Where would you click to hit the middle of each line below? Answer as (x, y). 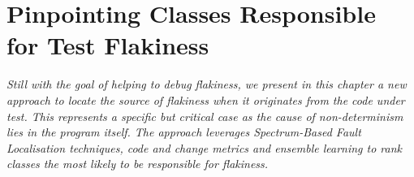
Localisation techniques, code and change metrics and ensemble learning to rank (205, 147)
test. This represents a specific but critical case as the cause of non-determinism (205, 116)
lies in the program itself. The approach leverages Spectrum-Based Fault (184, 132)
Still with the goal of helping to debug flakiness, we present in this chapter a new (207, 84)
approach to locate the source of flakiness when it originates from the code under (206, 99)
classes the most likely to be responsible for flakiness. (138, 164)
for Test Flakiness (108, 45)
